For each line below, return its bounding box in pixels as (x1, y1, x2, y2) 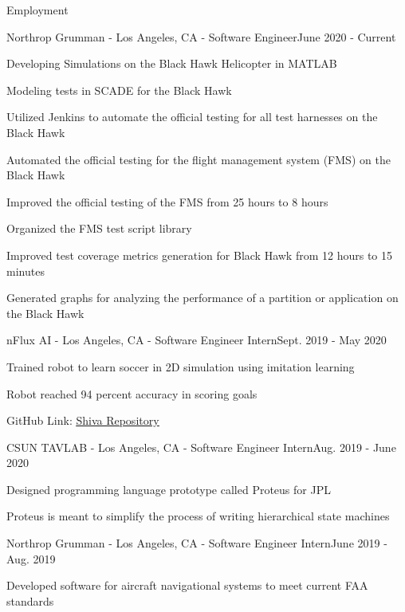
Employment (6, 2, 69, 18)
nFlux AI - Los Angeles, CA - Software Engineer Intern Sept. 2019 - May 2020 (6, 331, 387, 348)
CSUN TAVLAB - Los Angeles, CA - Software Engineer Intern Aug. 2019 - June (6, 438, 396, 455)
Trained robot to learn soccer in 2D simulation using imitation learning (6, 358, 355, 375)
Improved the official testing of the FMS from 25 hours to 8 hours (6, 193, 328, 210)
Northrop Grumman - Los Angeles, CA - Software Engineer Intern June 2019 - (6, 535, 387, 551)
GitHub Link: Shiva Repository (6, 412, 159, 429)
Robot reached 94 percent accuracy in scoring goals (6, 385, 258, 402)
